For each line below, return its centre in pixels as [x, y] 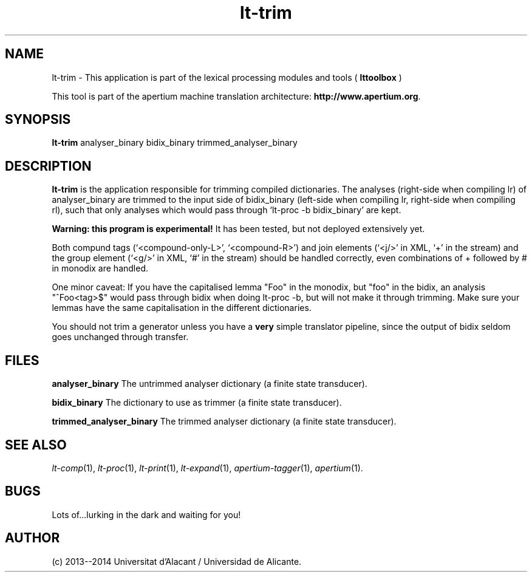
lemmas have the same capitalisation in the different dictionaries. [182, 308]
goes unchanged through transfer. [120, 337]
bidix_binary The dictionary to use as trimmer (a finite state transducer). [197, 403]
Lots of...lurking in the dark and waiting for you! [146, 514]
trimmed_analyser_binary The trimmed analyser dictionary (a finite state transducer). [224, 422]
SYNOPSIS [38, 120]
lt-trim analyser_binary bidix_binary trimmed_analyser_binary [175, 143]
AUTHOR [32, 538]
